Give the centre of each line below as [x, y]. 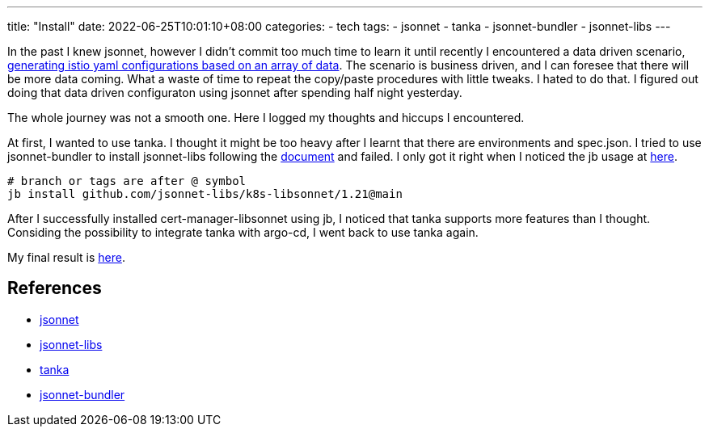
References [55, 288]
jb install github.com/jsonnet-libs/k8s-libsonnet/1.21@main [205, 194]
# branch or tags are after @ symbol [127, 181]
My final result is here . [66, 257]
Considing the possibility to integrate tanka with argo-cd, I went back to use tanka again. [243, 232]
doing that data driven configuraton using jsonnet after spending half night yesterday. [235, 92]
